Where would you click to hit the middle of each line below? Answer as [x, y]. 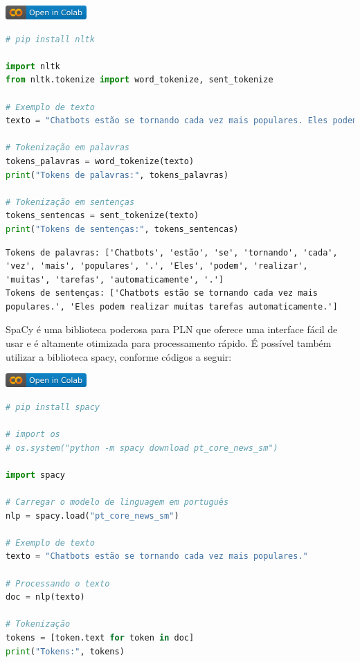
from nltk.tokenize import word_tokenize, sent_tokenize [139, 80]
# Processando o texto [58, 583]
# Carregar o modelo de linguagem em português [117, 502]
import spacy [35, 475]
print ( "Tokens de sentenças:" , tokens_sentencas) [122, 229]
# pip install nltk [50, 39]
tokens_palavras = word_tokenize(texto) [100, 161]
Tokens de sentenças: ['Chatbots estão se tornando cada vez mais [162, 293]
